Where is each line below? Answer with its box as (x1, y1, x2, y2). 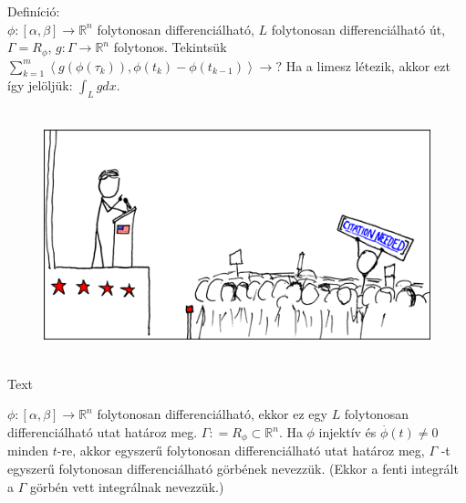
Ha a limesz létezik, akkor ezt (285, 56, 450, 75)
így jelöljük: (7, 76, 73, 95)
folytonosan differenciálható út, (271, 19, 446, 38)
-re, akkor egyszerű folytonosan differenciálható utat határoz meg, (57, 441, 425, 460)
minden (7, 441, 49, 460)
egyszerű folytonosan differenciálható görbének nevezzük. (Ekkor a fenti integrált (7, 459, 459, 478)
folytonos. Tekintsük (113, 37, 227, 57)
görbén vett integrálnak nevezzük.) (29, 477, 224, 496)
